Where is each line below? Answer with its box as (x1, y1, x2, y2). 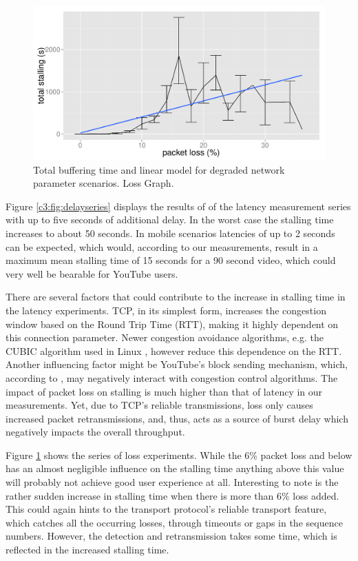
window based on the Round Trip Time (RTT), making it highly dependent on (6, 316, 339, 331)
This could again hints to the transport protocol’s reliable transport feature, (6, 502, 327, 516)
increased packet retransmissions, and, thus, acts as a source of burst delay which (6, 411, 348, 425)
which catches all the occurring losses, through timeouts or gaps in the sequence (6, 515, 343, 529)
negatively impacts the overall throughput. (6, 425, 185, 439)
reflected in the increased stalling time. (6, 542, 169, 557)
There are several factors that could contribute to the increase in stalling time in (6, 289, 346, 304)
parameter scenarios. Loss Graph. (33, 176, 174, 190)
